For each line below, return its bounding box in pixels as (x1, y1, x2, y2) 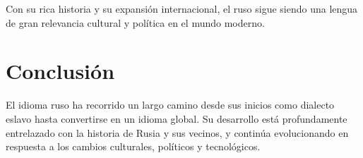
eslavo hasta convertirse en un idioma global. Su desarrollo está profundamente (6, 111, 347, 126)
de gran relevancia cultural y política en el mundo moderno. (6, 15, 265, 30)
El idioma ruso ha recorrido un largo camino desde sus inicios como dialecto (6, 97, 335, 112)
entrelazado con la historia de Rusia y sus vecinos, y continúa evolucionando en (6, 125, 349, 140)
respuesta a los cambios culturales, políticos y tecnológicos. (6, 139, 261, 154)
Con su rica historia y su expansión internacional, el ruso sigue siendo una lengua (6, 1, 358, 16)
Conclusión (6, 56, 115, 85)
